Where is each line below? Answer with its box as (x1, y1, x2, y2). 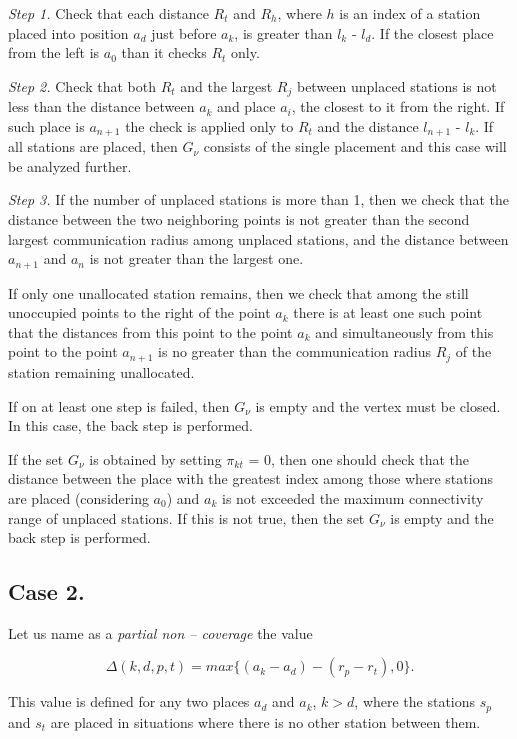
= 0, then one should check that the (248, 448, 469, 469)
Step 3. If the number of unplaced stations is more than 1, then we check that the (8, 189, 509, 210)
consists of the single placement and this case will (203, 136, 507, 157)
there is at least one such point (293, 302, 483, 323)
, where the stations (354, 691, 476, 712)
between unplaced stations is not (296, 75, 497, 96)
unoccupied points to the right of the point (8, 302, 271, 323)
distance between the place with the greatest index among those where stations (8, 468, 493, 489)
